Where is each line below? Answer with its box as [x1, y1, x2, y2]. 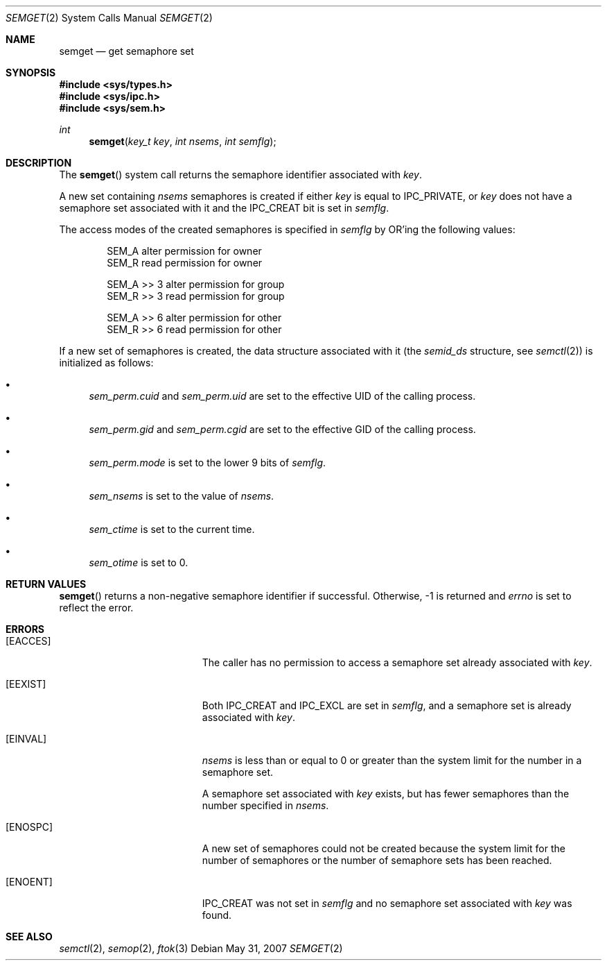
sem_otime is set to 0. [89, 557, 188, 568]
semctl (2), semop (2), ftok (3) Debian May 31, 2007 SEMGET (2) [59, 942, 343, 954]
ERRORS [6, 623, 45, 635]
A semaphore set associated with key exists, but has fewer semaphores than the [202, 788, 570, 799]
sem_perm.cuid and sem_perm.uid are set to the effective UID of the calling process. [89, 390, 476, 402]
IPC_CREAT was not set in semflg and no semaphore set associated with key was [202, 897, 572, 909]
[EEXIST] [6, 678, 46, 690]
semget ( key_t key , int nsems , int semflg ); [89, 135, 276, 147]
